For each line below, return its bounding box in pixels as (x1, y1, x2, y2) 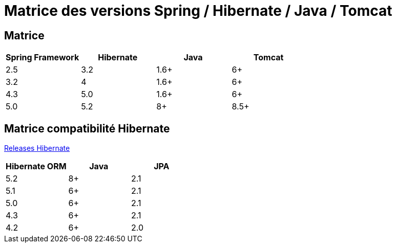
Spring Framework (6, 52, 79, 63)
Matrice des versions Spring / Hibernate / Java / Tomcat (4, 2, 392, 19)
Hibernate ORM (6, 161, 67, 172)
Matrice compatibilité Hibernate (4, 122, 170, 135)
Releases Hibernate (4, 144, 70, 153)
